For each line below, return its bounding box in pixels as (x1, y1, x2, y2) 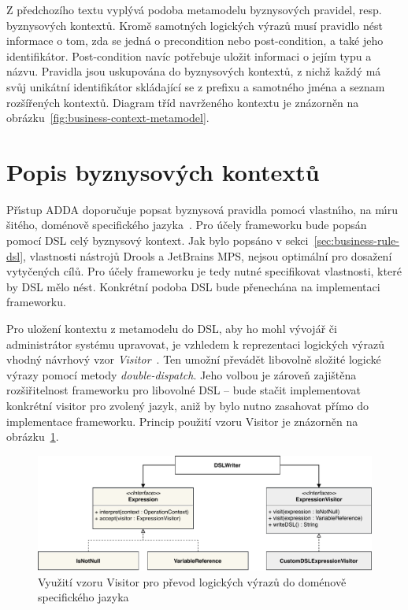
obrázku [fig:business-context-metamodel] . (6, 109, 210, 126)
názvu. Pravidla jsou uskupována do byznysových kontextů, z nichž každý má (6, 63, 381, 79)
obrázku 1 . (6, 428, 59, 445)
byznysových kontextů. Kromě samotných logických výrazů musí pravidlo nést (6, 17, 383, 33)
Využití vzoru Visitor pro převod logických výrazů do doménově (38, 573, 347, 590)
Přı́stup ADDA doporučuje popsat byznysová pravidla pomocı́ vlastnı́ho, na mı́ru (6, 201, 398, 217)
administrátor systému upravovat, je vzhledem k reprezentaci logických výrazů (6, 335, 384, 352)
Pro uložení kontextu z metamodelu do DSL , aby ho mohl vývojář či (6, 320, 337, 337)
